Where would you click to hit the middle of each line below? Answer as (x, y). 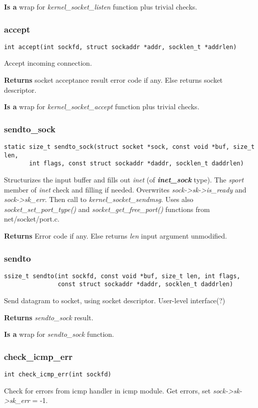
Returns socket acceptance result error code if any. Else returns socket (113, 80)
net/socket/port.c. (32, 219)
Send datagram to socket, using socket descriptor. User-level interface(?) (115, 300)
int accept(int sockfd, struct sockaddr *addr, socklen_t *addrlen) (120, 47)
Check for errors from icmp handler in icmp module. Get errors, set (107, 390)
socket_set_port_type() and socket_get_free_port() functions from (107, 209)
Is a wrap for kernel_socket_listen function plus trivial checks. (101, 7)
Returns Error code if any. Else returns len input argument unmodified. (115, 236)
